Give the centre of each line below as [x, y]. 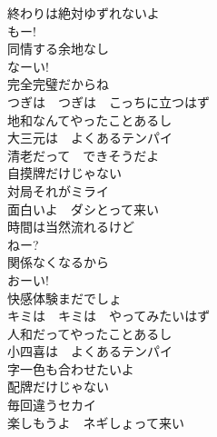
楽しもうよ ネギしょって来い [96, 422]
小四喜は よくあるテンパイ [90, 351]
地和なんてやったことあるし [90, 119]
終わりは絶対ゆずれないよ [84, 13]
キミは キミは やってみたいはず [109, 316]
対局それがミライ [58, 190]
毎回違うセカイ [52, 405]
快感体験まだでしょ [64, 298]
